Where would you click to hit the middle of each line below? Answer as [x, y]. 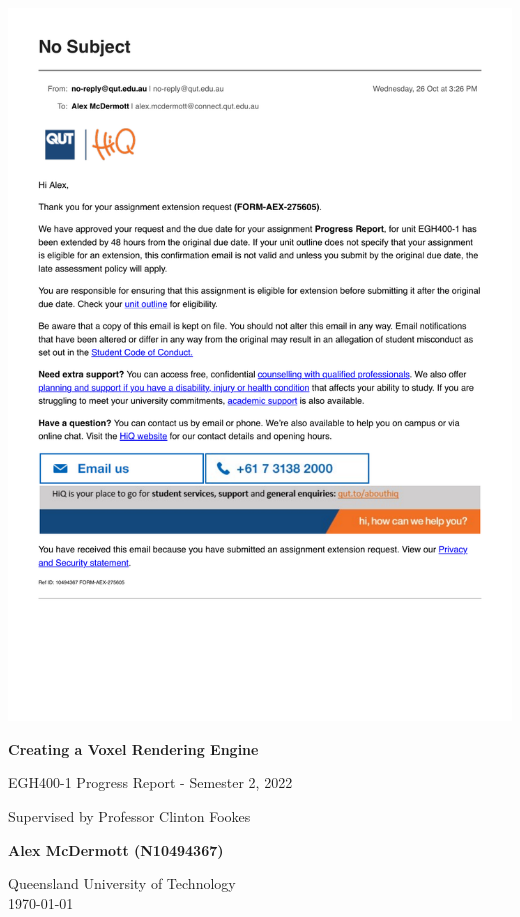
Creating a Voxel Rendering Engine [133, 748]
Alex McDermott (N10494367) [116, 849]
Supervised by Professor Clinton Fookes [129, 815]
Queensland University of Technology [122, 883]
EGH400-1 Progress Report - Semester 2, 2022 [150, 782]
